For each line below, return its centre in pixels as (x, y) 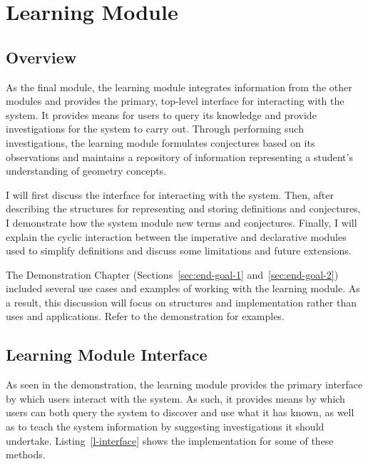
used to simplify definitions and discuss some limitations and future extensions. (179, 251)
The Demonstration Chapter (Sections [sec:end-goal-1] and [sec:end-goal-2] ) (172, 274)
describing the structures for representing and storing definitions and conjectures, (183, 208)
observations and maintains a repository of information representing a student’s (179, 156)
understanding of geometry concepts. (86, 171)
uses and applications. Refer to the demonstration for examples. (145, 316)
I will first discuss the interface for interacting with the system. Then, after (170, 194)
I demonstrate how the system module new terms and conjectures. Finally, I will (182, 222)
